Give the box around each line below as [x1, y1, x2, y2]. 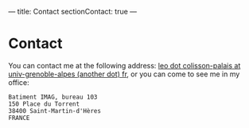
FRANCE [8, 114, 30, 122]
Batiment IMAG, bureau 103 [8, 93, 98, 101]
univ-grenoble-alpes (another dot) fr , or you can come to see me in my [8, 69, 240, 79]
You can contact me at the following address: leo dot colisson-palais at [8, 60, 241, 70]
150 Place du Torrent [8, 99, 80, 108]
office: [8, 77, 29, 87]
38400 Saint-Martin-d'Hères [8, 107, 102, 114]
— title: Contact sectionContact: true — [8, 7, 138, 16]
